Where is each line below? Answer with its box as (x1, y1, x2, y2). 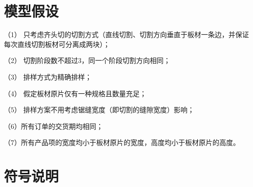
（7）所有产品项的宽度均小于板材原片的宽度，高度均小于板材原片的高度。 (4, 137, 240, 147)
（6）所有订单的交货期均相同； (4, 121, 103, 131)
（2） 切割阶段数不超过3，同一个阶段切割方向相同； (4, 55, 170, 65)
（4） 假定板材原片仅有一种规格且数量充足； (4, 88, 147, 98)
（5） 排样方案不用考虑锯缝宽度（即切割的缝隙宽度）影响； (4, 104, 194, 115)
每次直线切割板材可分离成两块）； (4, 39, 110, 49)
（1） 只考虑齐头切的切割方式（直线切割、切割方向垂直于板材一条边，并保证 (4, 29, 249, 40)
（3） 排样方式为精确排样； (4, 71, 92, 82)
